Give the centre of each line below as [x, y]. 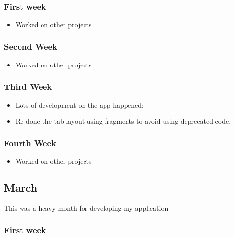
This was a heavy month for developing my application [86, 208]
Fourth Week [30, 142]
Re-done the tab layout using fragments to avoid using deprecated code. [123, 121]
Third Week [28, 86]
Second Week [31, 46]
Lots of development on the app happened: [79, 104]
